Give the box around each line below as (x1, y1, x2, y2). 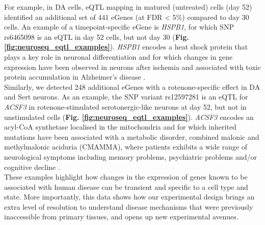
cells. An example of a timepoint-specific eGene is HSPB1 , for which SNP (4, 21, 234, 32)
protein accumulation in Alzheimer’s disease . (4, 71, 146, 82)
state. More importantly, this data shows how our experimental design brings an (4, 191, 255, 202)
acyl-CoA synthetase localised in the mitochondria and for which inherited (4, 121, 236, 132)
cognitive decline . (4, 161, 60, 172)
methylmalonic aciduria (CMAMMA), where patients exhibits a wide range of (4, 141, 248, 152)
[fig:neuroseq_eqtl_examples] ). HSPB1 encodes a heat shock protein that (4, 41, 248, 52)
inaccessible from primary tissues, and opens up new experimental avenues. (4, 211, 238, 222)
